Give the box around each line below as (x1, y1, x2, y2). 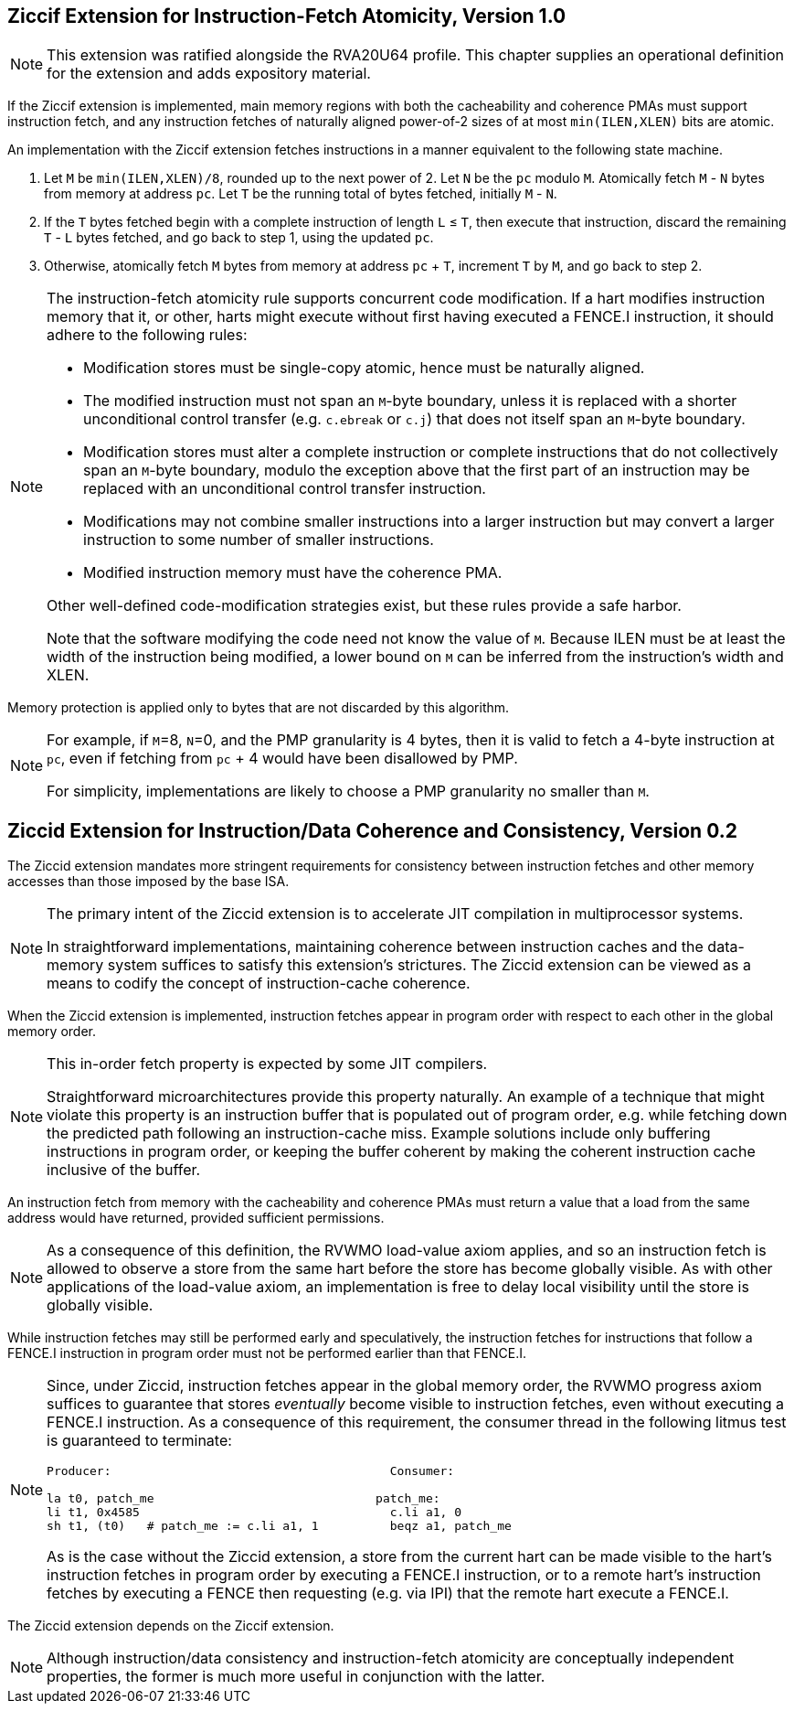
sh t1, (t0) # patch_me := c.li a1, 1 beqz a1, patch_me (47, 1519, 512, 1534)
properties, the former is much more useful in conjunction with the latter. (47, 1667, 545, 1686)
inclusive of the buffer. (47, 1160, 201, 1180)
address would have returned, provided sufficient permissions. (7, 1210, 385, 1226)
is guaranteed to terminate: (47, 1431, 232, 1450)
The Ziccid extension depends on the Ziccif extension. (7, 1618, 334, 1634)
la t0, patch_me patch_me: (47, 1492, 440, 1506)
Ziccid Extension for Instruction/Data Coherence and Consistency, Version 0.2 (7, 818, 737, 842)
